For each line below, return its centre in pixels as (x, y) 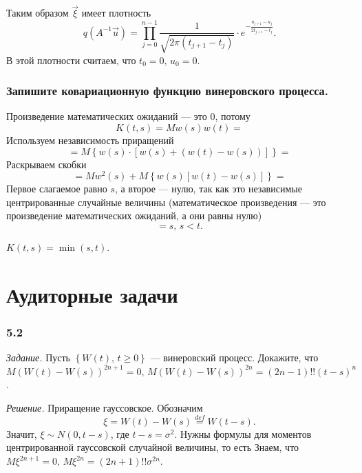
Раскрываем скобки (46, 164)
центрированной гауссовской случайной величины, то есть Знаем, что (153, 447)
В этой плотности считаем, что (71, 60)
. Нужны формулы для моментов (243, 433)
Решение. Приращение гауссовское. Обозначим (105, 408)
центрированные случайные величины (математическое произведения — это (166, 202)
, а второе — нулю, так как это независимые (208, 189)
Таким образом (38, 13)
